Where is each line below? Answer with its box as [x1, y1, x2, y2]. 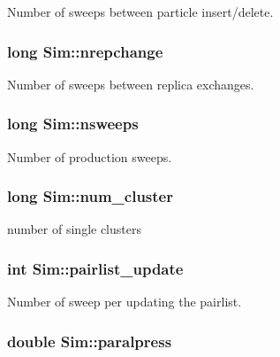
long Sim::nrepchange [7, 40, 163, 62]
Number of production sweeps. [7, 147, 172, 166]
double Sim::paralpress [7, 330, 172, 352]
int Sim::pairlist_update [7, 257, 184, 279]
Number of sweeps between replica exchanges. [7, 74, 254, 93]
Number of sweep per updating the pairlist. [7, 292, 242, 311]
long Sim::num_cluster [7, 185, 173, 207]
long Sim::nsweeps [7, 113, 139, 135]
